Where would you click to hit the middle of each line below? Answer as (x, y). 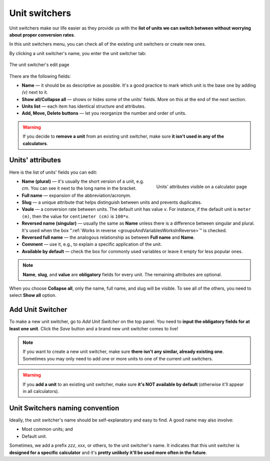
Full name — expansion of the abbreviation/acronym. (76, 195)
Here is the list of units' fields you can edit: (53, 172)
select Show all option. (33, 295)
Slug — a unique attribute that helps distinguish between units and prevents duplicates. (112, 202)
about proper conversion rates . (42, 35)
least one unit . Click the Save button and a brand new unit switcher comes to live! (94, 328)
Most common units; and (47, 429)
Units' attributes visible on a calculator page (201, 186)
